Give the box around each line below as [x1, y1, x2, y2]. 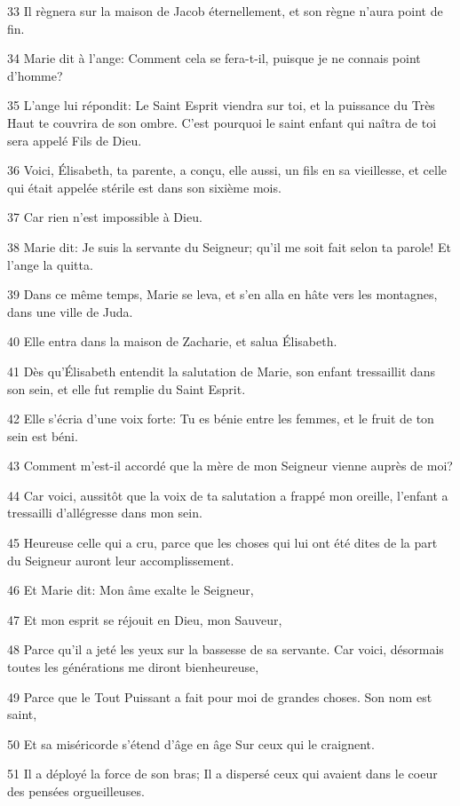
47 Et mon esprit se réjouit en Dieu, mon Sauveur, [7, 610, 282, 628]
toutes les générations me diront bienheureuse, [7, 658, 259, 676]
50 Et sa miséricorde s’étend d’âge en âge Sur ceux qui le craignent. [7, 734, 375, 753]
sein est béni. [7, 426, 78, 445]
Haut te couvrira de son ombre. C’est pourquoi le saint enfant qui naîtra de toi [7, 113, 437, 131]
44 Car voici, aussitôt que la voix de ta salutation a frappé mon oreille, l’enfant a [7, 486, 448, 504]
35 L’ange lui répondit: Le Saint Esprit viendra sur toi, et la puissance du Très [7, 96, 435, 115]
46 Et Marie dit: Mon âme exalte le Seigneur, [7, 581, 254, 599]
